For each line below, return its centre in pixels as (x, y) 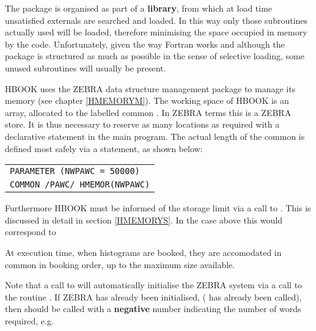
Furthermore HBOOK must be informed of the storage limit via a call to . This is (158, 208)
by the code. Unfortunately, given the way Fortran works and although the (145, 44)
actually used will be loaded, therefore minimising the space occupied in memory (156, 32)
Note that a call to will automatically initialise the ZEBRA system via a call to (154, 285)
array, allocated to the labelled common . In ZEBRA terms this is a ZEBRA (148, 112)
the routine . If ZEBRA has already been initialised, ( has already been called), (153, 296)
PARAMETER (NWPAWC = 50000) (75, 171)
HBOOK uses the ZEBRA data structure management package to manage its (150, 88)
